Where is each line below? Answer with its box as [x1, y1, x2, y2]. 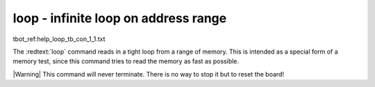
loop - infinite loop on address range [12, 10, 227, 26]
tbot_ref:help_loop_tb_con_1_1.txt [12, 35, 106, 43]
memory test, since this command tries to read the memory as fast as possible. [12, 57, 240, 65]
